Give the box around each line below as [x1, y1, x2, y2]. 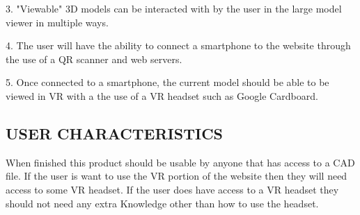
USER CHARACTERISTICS [6, 122, 223, 144]
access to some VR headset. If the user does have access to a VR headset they [6, 182, 339, 196]
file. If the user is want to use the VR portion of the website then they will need [6, 169, 347, 183]
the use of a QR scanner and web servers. [6, 51, 182, 66]
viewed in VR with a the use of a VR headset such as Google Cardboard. [6, 88, 318, 103]
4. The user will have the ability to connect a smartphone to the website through [6, 38, 351, 53]
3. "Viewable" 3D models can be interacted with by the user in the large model [6, 1, 342, 15]
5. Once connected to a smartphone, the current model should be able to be [6, 75, 329, 89]
